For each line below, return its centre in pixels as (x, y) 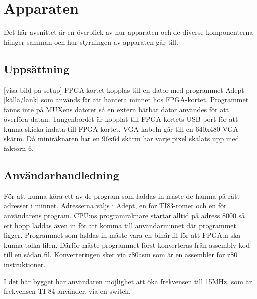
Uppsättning (37, 69)
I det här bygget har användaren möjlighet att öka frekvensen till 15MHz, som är (128, 281)
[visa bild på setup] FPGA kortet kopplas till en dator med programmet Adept (124, 89)
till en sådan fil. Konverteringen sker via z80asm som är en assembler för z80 (121, 254)
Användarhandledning (62, 175)
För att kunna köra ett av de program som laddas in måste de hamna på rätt (122, 196)
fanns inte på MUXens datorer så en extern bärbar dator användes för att (117, 109)
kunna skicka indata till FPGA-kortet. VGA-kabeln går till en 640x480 (112, 128)
